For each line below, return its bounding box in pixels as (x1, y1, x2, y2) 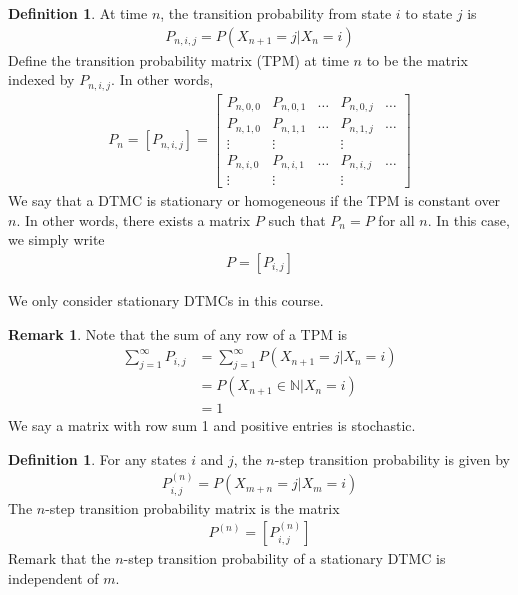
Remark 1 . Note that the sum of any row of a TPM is (8, 323, 348, 344)
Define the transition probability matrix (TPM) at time (8, 49, 349, 70)
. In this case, (427, 209, 510, 230)
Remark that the (8, 548, 111, 569)
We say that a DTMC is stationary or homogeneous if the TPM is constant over (8, 190, 501, 211)
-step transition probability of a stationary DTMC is (123, 548, 446, 569)
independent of (8, 567, 99, 588)
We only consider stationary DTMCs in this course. (8, 290, 324, 311)
